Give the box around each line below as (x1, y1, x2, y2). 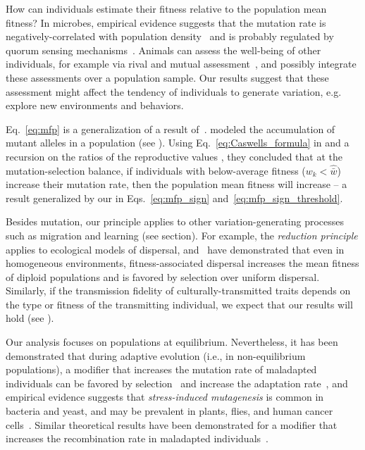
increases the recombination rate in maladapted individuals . (6, 431, 268, 446)
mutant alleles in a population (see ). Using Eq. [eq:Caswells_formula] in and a (6, 135, 349, 150)
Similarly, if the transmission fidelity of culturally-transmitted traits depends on (6, 283, 351, 298)
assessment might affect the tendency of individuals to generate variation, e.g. (6, 84, 342, 99)
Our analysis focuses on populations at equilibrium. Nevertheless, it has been (6, 335, 338, 349)
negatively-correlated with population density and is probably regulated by (6, 29, 334, 44)
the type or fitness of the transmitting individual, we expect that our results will (6, 296, 353, 311)
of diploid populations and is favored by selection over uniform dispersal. (6, 269, 320, 284)
